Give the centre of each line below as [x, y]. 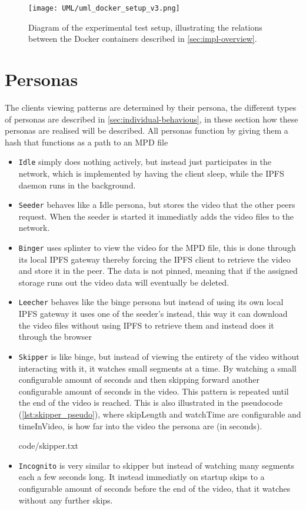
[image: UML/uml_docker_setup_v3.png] [104, 8]
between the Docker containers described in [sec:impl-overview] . [143, 39]
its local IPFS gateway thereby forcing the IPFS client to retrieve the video [154, 259]
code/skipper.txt [49, 446]
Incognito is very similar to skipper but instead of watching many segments [157, 465]
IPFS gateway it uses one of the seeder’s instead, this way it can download [153, 314]
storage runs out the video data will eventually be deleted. [124, 282]
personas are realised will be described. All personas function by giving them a [147, 130]
